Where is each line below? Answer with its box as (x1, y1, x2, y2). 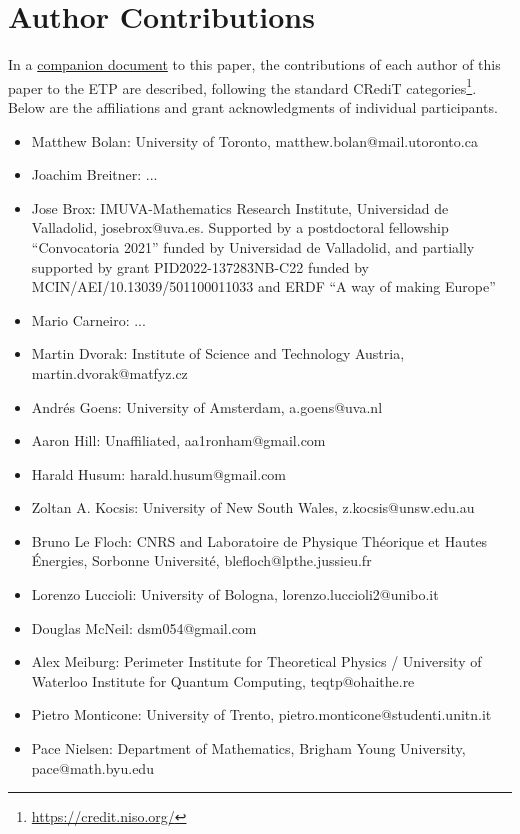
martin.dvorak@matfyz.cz (31, 362, 188, 383)
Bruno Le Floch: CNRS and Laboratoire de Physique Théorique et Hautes (31, 530, 488, 551)
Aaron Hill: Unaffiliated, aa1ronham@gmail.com (31, 430, 326, 451)
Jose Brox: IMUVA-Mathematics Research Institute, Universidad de (31, 197, 449, 218)
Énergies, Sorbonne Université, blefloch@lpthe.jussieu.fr (31, 550, 372, 571)
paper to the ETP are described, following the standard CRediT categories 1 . (8, 74, 477, 98)
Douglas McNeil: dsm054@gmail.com (31, 617, 257, 638)
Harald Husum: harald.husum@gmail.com (31, 463, 287, 484)
